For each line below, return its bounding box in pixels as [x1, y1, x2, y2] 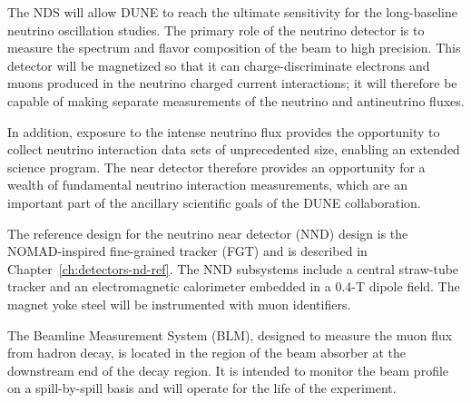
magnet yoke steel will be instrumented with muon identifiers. [7, 294, 351, 313]
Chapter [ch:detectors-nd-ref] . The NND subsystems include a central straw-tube [7, 259, 459, 278]
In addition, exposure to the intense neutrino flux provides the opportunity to [7, 122, 440, 141]
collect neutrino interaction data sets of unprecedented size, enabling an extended [7, 140, 460, 159]
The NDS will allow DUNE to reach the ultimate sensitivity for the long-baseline [7, 3, 457, 21]
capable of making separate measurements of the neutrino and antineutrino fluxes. [7, 91, 465, 110]
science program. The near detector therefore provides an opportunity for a [7, 157, 426, 176]
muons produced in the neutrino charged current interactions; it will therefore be [7, 74, 457, 93]
